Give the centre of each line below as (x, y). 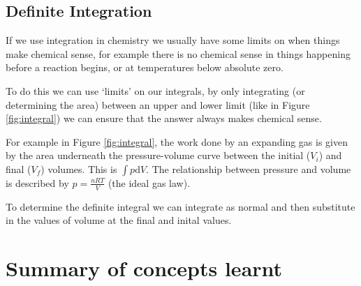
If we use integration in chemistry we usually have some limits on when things (173, 40)
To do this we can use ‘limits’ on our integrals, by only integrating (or (155, 90)
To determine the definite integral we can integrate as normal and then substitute (180, 206)
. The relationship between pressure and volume (249, 168)
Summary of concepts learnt (144, 268)
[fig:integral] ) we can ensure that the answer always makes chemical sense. (164, 118)
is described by (37, 182)
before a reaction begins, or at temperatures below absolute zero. (145, 67)
